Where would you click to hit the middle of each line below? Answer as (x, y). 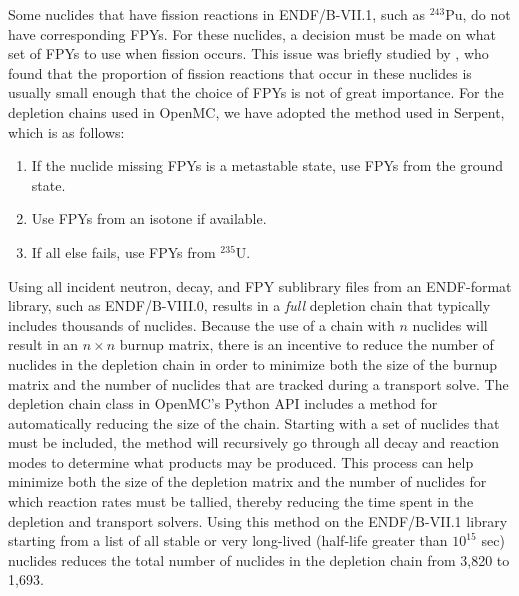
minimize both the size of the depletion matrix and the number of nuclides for (247, 481)
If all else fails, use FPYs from (123, 251)
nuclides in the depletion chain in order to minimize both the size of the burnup (253, 363)
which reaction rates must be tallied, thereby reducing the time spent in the (241, 501)
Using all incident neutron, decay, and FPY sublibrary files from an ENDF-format (260, 285)
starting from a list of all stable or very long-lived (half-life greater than (228, 540)
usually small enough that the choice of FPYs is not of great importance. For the (256, 92)
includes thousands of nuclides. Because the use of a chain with (201, 324)
